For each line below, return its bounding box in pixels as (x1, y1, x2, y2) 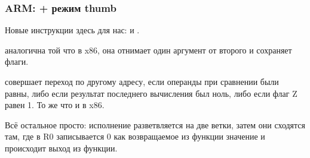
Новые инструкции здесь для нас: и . (5, 24, 140, 36)
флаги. (5, 55, 29, 68)
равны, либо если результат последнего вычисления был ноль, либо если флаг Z (5, 87, 297, 99)
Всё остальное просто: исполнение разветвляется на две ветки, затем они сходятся (5, 118, 305, 131)
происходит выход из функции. (5, 141, 118, 154)
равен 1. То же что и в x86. (5, 99, 105, 111)
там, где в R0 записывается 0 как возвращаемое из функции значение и (5, 130, 265, 143)
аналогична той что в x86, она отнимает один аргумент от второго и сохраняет (5, 43, 292, 56)
